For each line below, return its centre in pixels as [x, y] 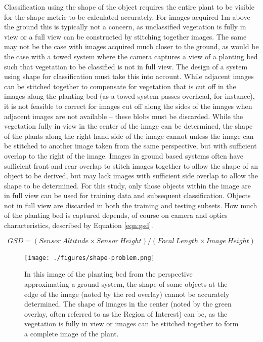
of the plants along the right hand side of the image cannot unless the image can [129, 136]
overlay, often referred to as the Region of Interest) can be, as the [126, 313]
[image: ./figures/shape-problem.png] [90, 258]
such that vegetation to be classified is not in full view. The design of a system [126, 66]
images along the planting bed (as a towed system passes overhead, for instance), [129, 96]
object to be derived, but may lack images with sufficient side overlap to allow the [131, 176]
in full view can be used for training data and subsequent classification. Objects [127, 195]
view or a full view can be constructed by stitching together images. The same [125, 36]
